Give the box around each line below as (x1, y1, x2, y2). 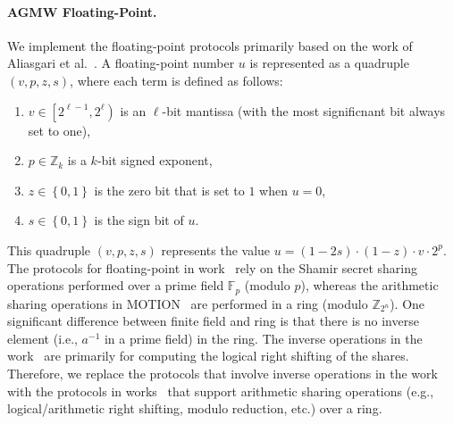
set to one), (28, 121, 91, 139)
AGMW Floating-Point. (7, 2, 157, 21)
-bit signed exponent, (96, 151, 213, 170)
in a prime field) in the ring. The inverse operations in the (104, 328, 423, 347)
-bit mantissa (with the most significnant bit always (162, 101, 446, 120)
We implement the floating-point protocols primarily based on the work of (7, 36, 413, 54)
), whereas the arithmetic (300, 276, 439, 295)
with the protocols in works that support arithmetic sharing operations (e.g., (7, 381, 434, 400)
